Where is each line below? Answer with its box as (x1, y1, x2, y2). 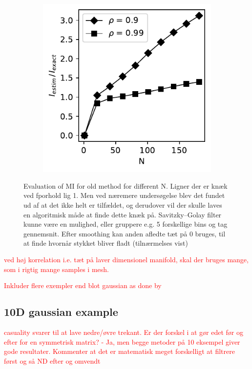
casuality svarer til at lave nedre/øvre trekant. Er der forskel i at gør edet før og (4, 327, 244, 337)
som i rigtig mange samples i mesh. (4, 264, 109, 274)
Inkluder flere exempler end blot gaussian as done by (4, 280, 162, 291)
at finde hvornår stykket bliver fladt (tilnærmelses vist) (23, 238, 188, 248)
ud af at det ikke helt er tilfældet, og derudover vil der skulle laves (23, 199, 222, 210)
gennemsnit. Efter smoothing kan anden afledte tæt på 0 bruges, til (23, 228, 226, 238)
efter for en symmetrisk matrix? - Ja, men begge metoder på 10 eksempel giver (4, 336, 240, 347)
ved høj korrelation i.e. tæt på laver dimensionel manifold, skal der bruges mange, (4, 254, 249, 264)
